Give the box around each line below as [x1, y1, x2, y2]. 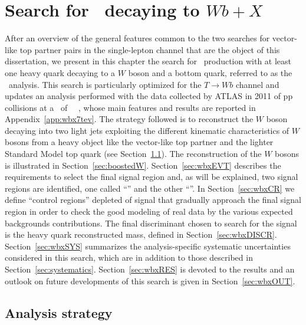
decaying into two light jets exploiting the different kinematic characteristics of [5, 124, 289, 136]
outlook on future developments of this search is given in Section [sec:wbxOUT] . [5, 274, 295, 287]
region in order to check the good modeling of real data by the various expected [5, 205, 293, 218]
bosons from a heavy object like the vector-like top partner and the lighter [5, 136, 274, 148]
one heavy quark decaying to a [5, 66, 116, 78]
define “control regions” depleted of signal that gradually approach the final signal [5, 193, 301, 206]
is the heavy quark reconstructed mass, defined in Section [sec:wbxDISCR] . [5, 228, 277, 241]
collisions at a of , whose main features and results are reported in [5, 101, 256, 113]
